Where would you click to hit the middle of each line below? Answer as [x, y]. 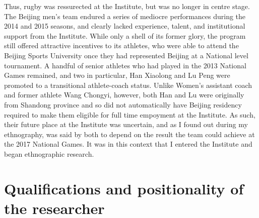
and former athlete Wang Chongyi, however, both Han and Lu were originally [124, 95]
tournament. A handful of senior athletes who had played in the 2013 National [125, 65]
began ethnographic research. [49, 153]
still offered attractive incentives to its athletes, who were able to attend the [121, 45]
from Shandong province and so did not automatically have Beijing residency [123, 104]
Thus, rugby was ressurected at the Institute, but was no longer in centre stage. [127, 6]
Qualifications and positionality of [124, 188]
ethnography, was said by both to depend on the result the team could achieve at [129, 134]
